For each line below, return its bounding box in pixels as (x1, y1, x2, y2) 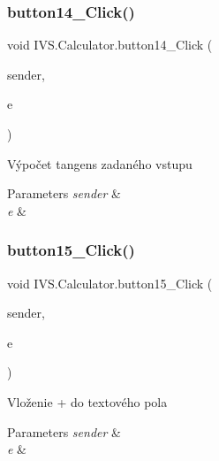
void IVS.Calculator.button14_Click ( (7, 35, 213, 54)
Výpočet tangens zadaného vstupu (7, 154, 193, 173)
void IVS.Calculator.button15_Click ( (7, 273, 213, 292)
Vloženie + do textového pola (7, 392, 168, 411)
